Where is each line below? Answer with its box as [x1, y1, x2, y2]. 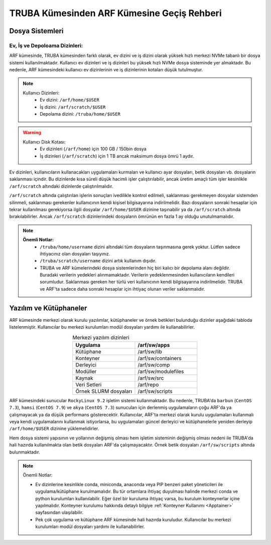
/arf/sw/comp [138, 361, 170, 368]
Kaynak [75, 375, 93, 382]
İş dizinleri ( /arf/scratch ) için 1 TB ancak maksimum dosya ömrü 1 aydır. [40, 153, 194, 159]
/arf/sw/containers [138, 354, 182, 361]
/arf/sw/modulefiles [138, 368, 184, 375]
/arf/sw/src [138, 375, 164, 382]
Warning [23, 130, 41, 136]
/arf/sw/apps [138, 341, 170, 348]
